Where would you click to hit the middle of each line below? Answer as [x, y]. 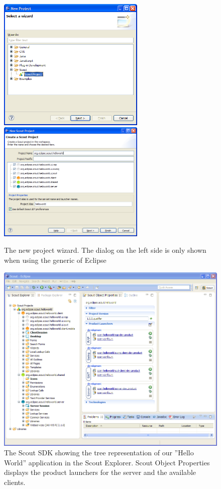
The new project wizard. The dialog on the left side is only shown [105, 250]
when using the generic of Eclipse [55, 260]
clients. [15, 482]
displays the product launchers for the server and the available [100, 472]
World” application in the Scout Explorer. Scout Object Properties [107, 462]
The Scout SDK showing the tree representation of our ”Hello [99, 453]
